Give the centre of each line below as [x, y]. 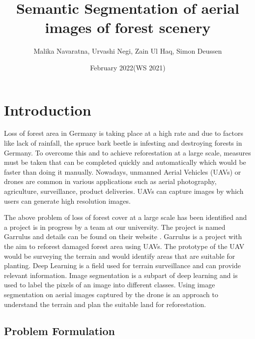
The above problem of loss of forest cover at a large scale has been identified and [126, 217]
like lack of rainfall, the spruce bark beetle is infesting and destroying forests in [123, 143]
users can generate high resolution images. [67, 200]
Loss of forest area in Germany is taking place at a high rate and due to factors [124, 133]
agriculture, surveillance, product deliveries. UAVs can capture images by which [124, 191]
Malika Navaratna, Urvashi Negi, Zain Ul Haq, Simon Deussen [128, 51]
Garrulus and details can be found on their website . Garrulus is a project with [123, 236]
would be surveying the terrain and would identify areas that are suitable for [120, 256]
